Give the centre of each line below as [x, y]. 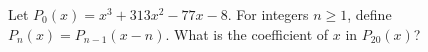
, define [369, 14]
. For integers [268, 14]
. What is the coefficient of [247, 33]
